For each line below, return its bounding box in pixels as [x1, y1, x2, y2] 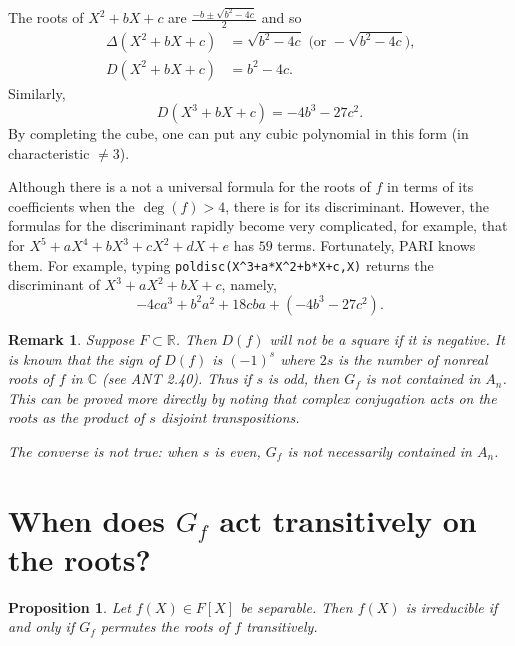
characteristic [8, 142, 90, 163]
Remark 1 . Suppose [8, 328, 135, 349]
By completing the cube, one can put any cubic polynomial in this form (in [8, 123, 469, 144]
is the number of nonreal [338, 348, 488, 369]
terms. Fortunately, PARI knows [277, 235, 476, 256]
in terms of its [387, 176, 474, 197]
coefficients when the [8, 195, 135, 216]
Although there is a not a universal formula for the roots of [8, 176, 371, 197]
